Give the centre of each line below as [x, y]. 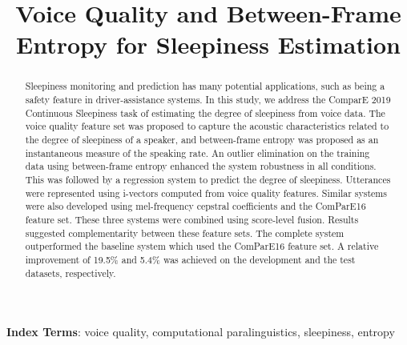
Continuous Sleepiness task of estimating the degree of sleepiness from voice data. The [205, 112]
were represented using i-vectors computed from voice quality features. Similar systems [206, 193]
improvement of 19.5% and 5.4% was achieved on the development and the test [190, 259]
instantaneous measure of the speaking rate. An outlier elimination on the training [197, 152]
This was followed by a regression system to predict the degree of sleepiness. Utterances [208, 179]
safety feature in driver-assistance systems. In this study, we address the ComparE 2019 [208, 100]
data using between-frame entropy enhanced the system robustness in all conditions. [201, 166]
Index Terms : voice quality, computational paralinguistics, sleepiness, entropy [201, 332]
